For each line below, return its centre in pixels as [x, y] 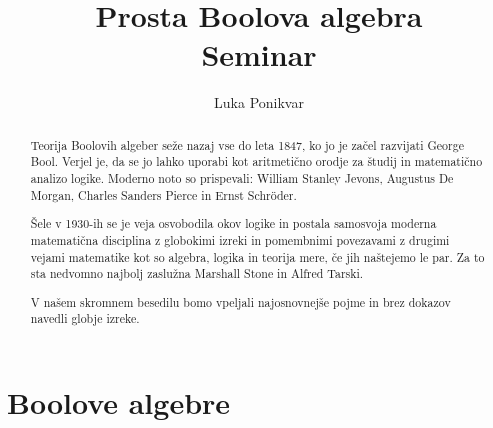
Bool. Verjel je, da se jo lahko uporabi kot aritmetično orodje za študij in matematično [256, 161]
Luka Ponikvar [259, 102]
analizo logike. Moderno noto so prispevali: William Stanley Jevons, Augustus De [242, 178]
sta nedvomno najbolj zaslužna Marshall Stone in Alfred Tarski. [197, 273]
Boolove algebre [119, 402]
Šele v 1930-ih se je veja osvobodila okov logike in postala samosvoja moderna [233, 223]
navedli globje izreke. [85, 318]
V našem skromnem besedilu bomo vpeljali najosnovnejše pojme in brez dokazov [240, 301]
